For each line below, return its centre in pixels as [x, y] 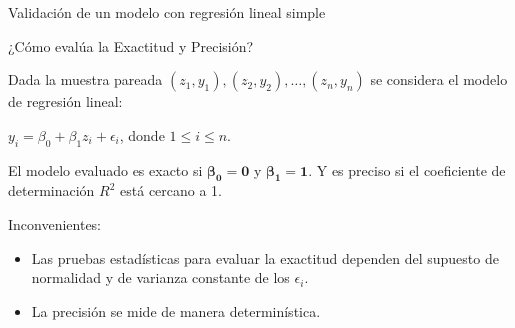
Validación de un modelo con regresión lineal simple [167, 12]
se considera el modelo [439, 79]
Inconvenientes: [55, 223]
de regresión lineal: [65, 101]
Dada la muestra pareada [85, 79]
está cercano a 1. [171, 190]
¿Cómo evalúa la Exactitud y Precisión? [131, 45]
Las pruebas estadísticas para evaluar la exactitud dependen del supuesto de [265, 257]
